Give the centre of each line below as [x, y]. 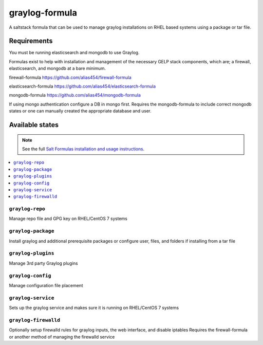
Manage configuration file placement [46, 285]
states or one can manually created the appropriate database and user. [80, 111]
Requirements [31, 41]
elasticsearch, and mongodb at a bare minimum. [57, 69]
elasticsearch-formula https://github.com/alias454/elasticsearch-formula [82, 86]
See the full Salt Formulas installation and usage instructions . [83, 149]
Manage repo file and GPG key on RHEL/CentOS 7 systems [68, 218]
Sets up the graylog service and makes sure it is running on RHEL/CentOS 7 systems [94, 308]
